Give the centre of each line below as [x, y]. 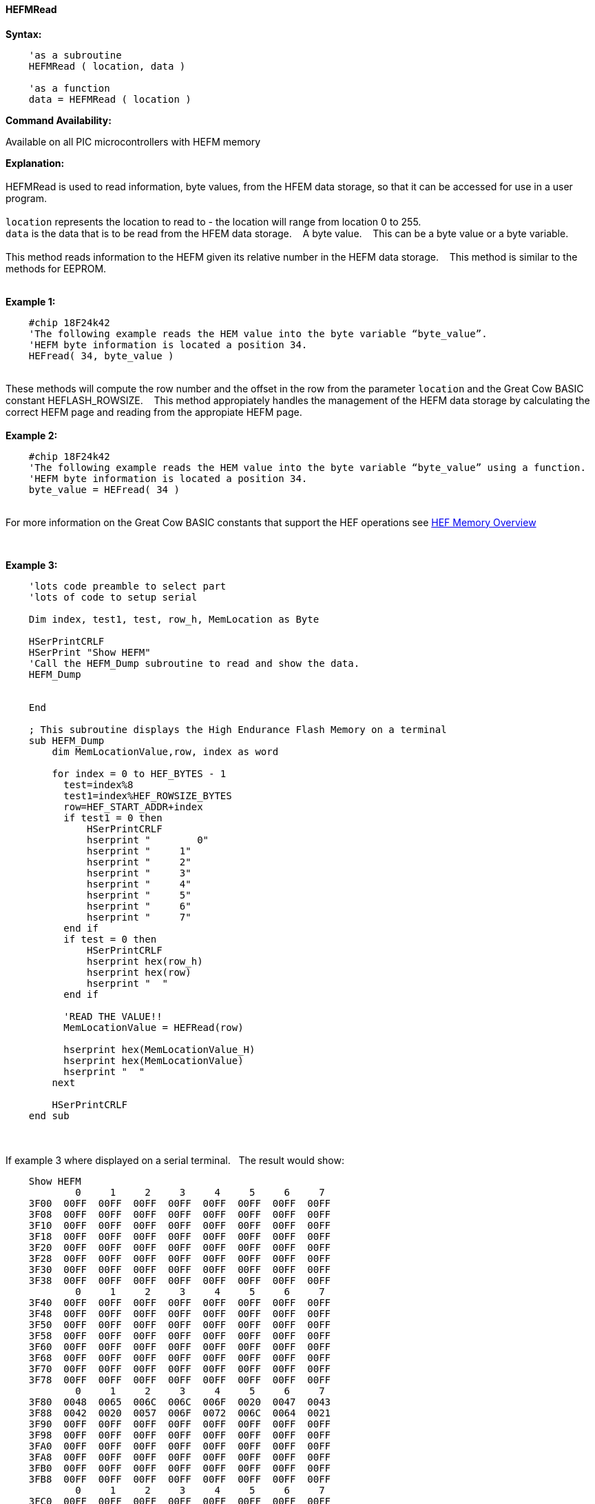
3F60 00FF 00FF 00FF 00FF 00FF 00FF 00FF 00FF [180, 1346]
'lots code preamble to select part [127, 586]
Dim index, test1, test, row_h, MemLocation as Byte [174, 619]
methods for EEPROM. [56, 268]
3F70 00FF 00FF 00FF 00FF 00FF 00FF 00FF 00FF [180, 1368]
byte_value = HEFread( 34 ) [104, 489]
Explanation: [35, 163]
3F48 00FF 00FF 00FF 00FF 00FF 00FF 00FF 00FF [180, 1313]
